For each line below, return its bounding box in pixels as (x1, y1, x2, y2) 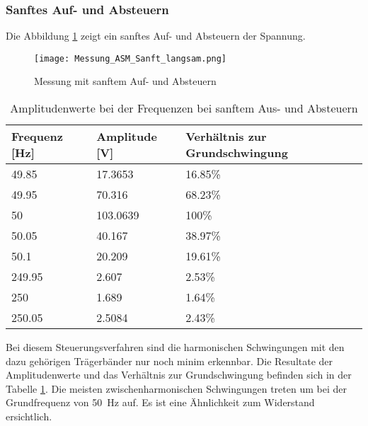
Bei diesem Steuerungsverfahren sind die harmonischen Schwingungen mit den (6, 340, 345, 355)
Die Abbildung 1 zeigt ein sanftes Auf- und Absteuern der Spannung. (6, 28, 306, 43)
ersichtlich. (6, 409, 52, 424)
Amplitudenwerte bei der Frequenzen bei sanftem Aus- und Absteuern (10, 100, 358, 117)
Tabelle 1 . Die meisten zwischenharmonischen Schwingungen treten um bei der (6, 381, 347, 396)
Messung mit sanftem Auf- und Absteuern (34, 74, 217, 88)
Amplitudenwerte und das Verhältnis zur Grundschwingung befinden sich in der (6, 367, 352, 382)
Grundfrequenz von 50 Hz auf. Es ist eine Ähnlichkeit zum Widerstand (6, 395, 315, 410)
